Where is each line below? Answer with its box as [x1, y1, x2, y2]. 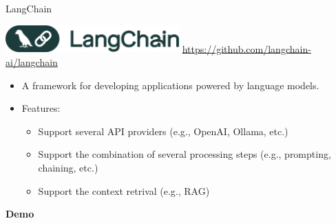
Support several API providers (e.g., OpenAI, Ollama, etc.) [38, 124, 288, 138]
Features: [21, 101, 61, 115]
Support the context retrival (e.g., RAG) [38, 183, 210, 198]
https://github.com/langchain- [182, 41, 311, 56]
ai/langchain [6, 55, 58, 69]
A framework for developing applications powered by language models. [21, 78, 319, 92]
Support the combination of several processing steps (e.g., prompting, [38, 147, 331, 161]
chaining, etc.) [38, 161, 98, 175]
